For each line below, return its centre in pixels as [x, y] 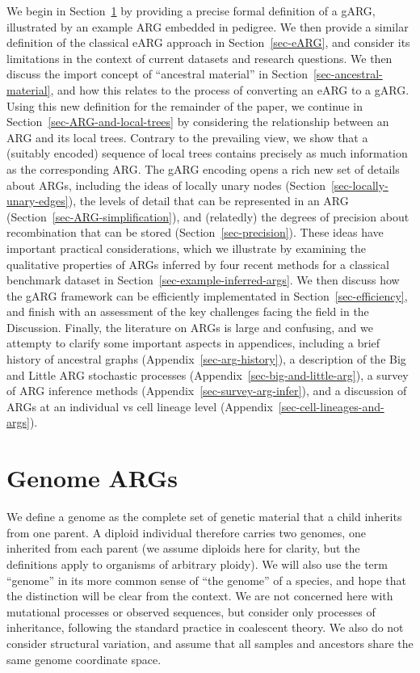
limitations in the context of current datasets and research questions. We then [199, 58]
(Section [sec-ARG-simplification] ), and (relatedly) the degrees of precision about [208, 216]
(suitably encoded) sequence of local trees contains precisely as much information [207, 153]
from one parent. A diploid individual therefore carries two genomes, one [186, 532]
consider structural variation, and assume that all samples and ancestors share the [210, 643]
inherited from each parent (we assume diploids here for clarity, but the [183, 548]
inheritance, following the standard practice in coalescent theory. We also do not [205, 627]
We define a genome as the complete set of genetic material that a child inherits [204, 517]
